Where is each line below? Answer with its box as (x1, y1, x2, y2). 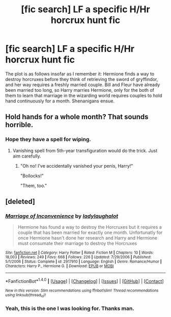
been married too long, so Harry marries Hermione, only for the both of (5, 87, 154, 93)
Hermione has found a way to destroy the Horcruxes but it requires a (17, 224, 162, 230)
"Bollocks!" (20, 172, 44, 179)
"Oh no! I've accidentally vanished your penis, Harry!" (20, 163, 133, 169)
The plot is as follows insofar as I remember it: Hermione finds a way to (5, 70, 154, 77)
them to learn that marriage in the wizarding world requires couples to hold (5, 92, 162, 98)
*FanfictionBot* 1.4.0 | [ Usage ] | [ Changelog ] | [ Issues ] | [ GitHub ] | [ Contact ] (5, 277, 164, 284)
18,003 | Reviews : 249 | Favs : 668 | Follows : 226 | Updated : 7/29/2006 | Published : (5, 255, 152, 260)
